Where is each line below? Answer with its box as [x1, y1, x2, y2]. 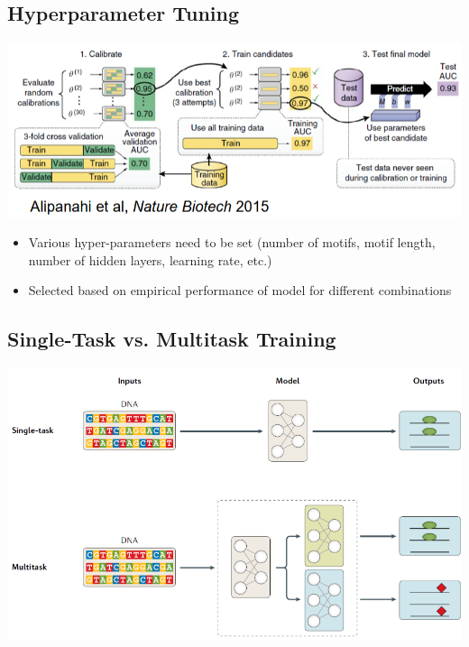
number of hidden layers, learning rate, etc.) [28, 250, 272, 269]
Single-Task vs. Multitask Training [7, 325, 336, 353]
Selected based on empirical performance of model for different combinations [28, 281, 452, 300]
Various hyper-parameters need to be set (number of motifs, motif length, [28, 233, 436, 252]
